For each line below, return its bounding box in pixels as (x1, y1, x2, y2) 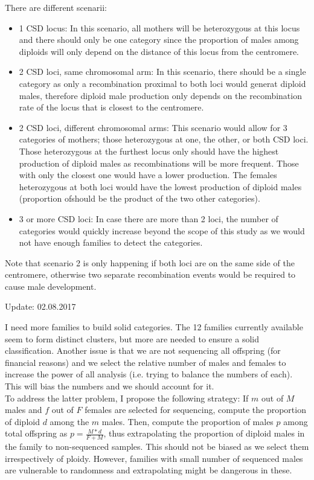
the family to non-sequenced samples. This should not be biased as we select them (5, 440, 309, 453)
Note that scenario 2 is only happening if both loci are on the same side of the (5, 256, 295, 269)
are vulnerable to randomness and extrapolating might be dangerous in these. (5, 464, 292, 476)
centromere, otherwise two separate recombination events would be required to (5, 268, 296, 281)
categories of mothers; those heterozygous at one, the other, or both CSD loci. (19, 133, 309, 146)
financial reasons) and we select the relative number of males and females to (5, 356, 286, 368)
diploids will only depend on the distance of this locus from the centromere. (19, 45, 300, 57)
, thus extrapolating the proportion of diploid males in (103, 427, 305, 440)
